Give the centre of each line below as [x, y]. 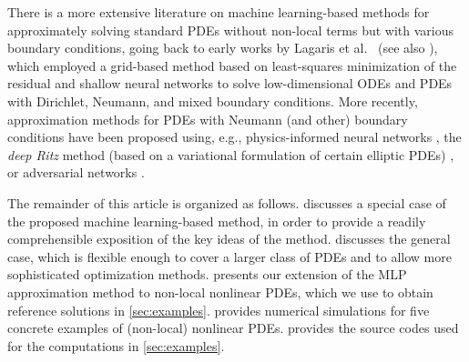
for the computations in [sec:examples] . [116, 345]
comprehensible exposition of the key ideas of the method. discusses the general [229, 239]
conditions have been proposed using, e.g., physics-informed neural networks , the [234, 137]
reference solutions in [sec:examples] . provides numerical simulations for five [219, 310]
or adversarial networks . [76, 172]
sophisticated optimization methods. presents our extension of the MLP [207, 274]
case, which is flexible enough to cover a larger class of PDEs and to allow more [229, 256]
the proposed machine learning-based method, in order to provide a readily [217, 221]
